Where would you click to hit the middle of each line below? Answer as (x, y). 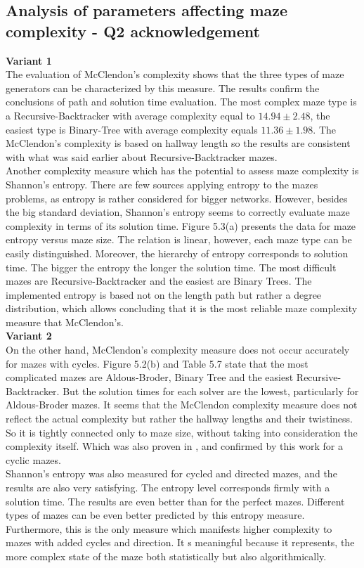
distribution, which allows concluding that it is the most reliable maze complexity (182, 308)
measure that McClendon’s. (65, 322)
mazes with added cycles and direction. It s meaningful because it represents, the (180, 542)
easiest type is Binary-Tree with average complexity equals (132, 129)
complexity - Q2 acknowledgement (133, 31)
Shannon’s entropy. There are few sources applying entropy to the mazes (162, 184)
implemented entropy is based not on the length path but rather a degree (164, 294)
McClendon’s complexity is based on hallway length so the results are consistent (178, 143)
